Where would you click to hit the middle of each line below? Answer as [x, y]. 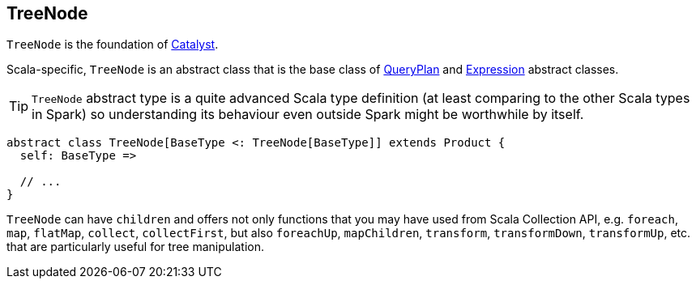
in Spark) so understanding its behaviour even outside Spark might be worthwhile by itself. [308, 115]
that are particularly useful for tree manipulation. [135, 247]
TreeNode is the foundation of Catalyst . [113, 45]
